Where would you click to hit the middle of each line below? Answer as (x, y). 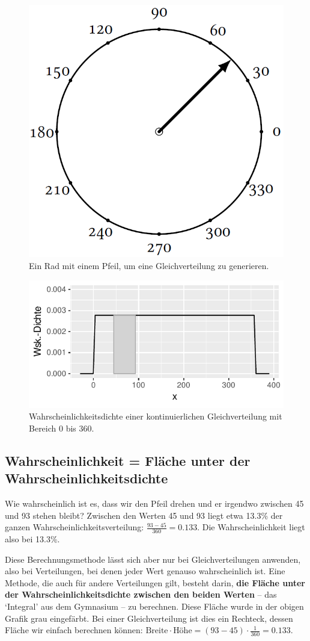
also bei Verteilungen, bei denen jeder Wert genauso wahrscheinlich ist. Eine (145, 571)
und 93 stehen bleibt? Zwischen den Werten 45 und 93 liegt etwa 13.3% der (144, 515)
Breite (157, 631)
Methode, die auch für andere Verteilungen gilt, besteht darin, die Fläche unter (155, 582)
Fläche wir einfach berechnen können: (74, 630)
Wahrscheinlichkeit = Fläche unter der (128, 460)
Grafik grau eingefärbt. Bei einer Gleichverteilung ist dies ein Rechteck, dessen (149, 618)
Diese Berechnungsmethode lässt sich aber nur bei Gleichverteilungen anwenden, (153, 559)
